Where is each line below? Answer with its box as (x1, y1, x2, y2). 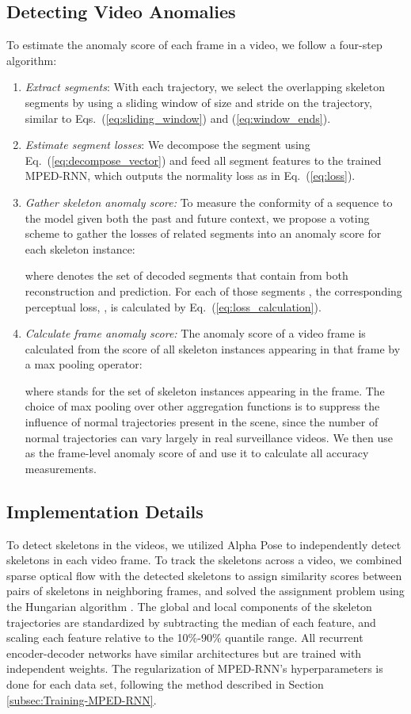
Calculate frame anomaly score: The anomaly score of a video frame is (25, 325, 366, 342)
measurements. (25, 460, 97, 476)
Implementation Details (6, 498, 204, 523)
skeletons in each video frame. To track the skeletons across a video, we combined (6, 552, 402, 568)
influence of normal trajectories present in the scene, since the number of (25, 414, 379, 430)
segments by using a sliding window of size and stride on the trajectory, (25, 94, 372, 110)
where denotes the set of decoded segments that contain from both (25, 267, 348, 284)
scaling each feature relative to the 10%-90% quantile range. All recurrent (6, 629, 363, 646)
